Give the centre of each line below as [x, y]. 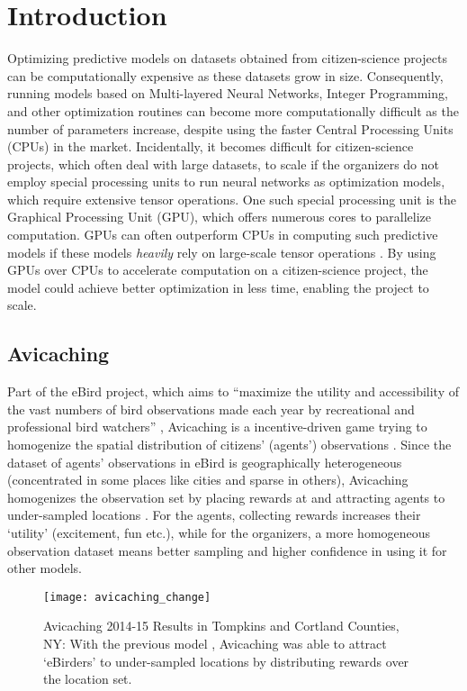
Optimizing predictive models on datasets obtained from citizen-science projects [227, 58]
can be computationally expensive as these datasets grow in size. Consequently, [225, 75]
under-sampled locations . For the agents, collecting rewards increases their [214, 515]
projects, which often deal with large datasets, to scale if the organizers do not [224, 164]
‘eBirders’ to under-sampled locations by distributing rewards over [226, 661]
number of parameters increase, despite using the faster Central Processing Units [230, 128]
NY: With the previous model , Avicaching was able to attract [215, 644]
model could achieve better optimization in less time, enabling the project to [218, 287]
